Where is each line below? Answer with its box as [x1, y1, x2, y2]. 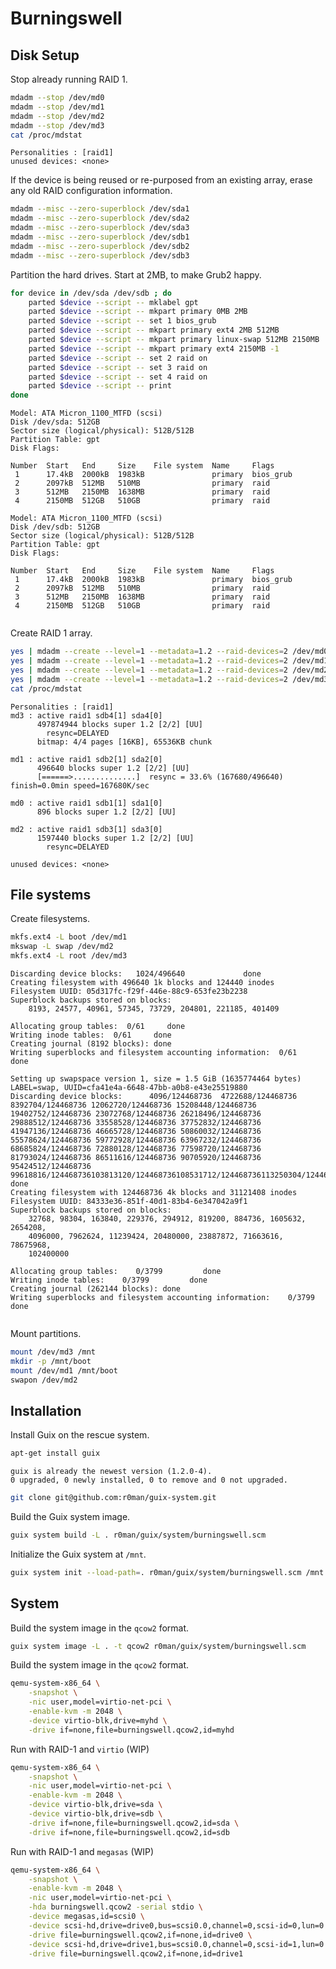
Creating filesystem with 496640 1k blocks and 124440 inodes [10, 977, 275, 987]
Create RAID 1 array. [10, 627, 93, 639]
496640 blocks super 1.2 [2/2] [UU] [36, 763, 190, 773]
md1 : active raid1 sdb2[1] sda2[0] [10, 754, 163, 764]
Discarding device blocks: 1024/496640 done [10, 968, 262, 979]
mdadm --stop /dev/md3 [10, 120, 105, 131]
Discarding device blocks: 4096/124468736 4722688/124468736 [10, 1091, 298, 1101]
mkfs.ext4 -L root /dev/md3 [10, 951, 128, 961]
